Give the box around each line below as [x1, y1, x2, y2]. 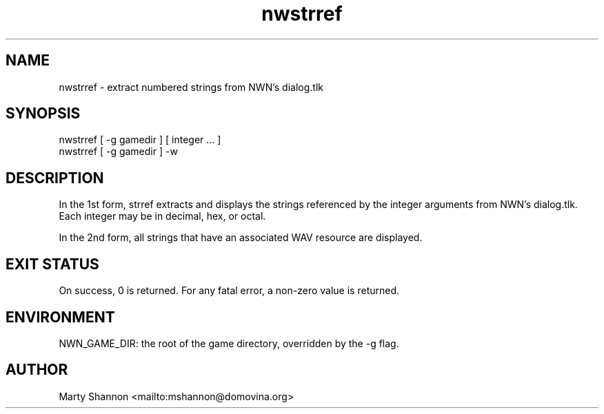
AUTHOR [6, 361, 68, 379]
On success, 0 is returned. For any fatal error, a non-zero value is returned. [59, 284, 400, 297]
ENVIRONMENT [6, 308, 115, 326]
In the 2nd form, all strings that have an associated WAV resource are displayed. [59, 231, 423, 244]
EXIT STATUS [6, 255, 99, 273]
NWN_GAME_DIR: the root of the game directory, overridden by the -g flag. [59, 337, 399, 349]
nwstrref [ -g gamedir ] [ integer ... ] [59, 134, 221, 146]
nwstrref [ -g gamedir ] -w [59, 145, 178, 158]
